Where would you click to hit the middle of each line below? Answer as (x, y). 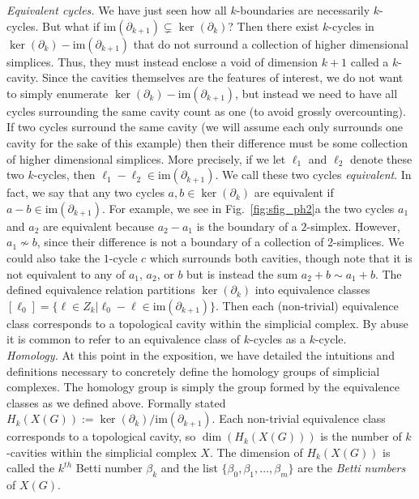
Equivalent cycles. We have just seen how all (117, 10)
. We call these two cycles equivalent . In (313, 175)
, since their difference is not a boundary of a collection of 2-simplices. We (220, 242)
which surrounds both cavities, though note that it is (281, 257)
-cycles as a (278, 339)
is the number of (361, 436)
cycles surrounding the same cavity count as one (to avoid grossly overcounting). (206, 111)
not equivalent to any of (66, 273)
